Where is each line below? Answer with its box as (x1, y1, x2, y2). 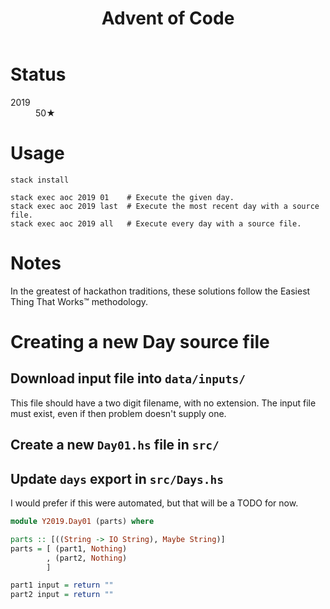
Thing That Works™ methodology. (10, 295, 149, 307)
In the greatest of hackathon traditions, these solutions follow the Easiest (10, 285, 311, 297)
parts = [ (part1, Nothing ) (10, 543, 128, 554)
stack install (10, 175, 70, 185)
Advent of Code (101, 7, 235, 30)
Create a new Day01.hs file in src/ (10, 437, 220, 454)
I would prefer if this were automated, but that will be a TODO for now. (10, 497, 299, 509)
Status (10, 63, 67, 86)
